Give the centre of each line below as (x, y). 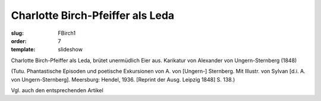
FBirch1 (67, 33)
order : (19, 41)
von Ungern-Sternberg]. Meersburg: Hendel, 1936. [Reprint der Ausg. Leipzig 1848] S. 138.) (123, 79)
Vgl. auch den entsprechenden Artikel (57, 90)
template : (23, 50)
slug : (17, 33)
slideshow (70, 50)
